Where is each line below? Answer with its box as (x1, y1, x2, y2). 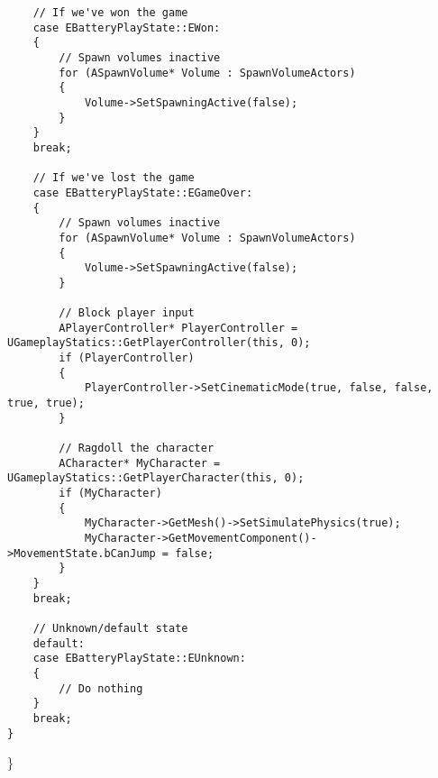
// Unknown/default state (32, 621, 188, 635)
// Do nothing (59, 682, 143, 695)
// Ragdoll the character (59, 442, 214, 455)
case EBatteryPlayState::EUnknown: (32, 652, 246, 665)
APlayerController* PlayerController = (59, 321, 298, 334)
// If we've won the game (32, 6, 188, 19)
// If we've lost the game (32, 171, 195, 185)
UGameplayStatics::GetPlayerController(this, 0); (7, 336, 311, 350)
